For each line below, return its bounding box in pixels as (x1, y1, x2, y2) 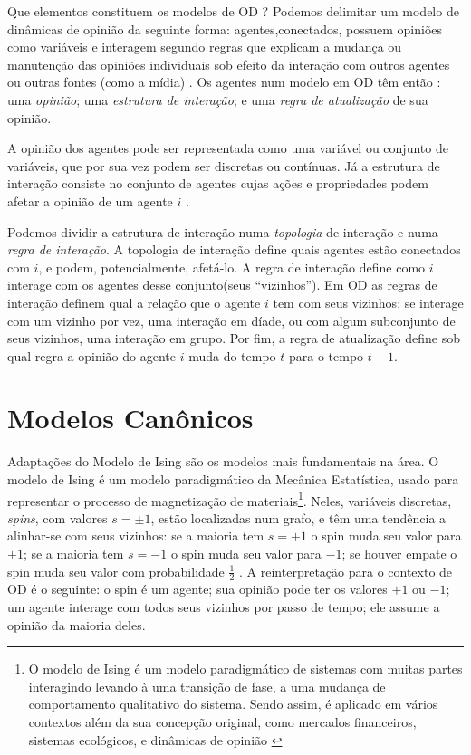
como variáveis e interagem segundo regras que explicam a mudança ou (7, 37, 402, 56)
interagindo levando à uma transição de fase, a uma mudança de (28, 676, 386, 695)
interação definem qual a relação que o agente (7, 292, 261, 311)
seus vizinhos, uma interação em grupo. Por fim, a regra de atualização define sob (7, 329, 461, 348)
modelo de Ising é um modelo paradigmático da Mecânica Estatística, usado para (7, 470, 459, 488)
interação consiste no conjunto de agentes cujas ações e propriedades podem (7, 174, 428, 193)
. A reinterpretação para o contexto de (239, 561, 453, 580)
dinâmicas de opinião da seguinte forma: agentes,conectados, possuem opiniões (7, 19, 443, 38)
